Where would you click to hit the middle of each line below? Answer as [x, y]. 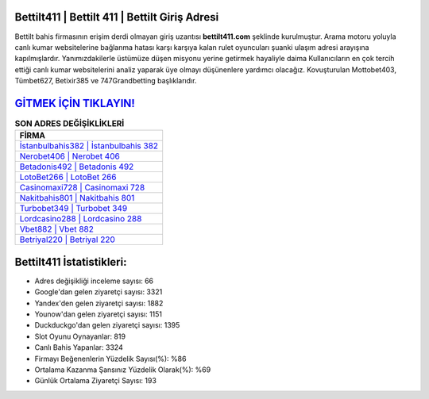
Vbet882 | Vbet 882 [57, 229]
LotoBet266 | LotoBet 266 [68, 177]
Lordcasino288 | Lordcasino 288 [81, 219]
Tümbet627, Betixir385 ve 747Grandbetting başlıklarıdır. [106, 81]
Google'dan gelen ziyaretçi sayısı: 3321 [99, 292]
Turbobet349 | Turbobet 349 [73, 209]
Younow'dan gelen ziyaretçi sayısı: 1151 [99, 314]
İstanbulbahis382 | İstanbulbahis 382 [89, 146]
